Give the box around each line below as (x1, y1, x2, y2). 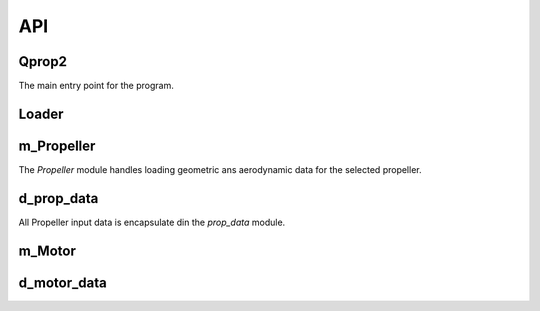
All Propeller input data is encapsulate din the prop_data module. (18, 216, 286, 228)
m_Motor (18, 242, 77, 259)
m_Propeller (18, 137, 96, 154)
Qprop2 (18, 53, 67, 70)
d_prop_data (18, 190, 99, 207)
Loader (18, 105, 64, 122)
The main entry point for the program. (18, 80, 174, 92)
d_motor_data (18, 274, 107, 291)
